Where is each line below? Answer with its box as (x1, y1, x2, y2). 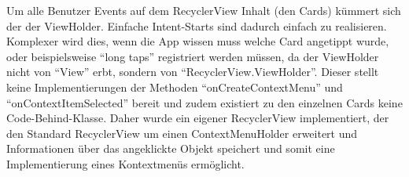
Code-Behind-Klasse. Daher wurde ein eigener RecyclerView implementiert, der (6, 110, 389, 126)
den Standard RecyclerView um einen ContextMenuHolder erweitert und (6, 125, 358, 141)
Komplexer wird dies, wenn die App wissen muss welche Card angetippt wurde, (6, 33, 389, 49)
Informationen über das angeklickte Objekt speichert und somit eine (6, 140, 335, 157)
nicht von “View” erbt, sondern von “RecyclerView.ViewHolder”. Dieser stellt (6, 63, 379, 80)
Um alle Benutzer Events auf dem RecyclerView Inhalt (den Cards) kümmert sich (6, 2, 401, 18)
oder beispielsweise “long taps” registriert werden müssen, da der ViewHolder (6, 48, 379, 64)
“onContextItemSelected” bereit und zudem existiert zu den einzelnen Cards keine (6, 94, 403, 110)
